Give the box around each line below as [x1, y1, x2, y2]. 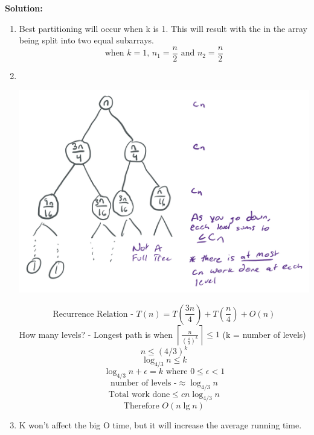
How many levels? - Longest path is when [19, 328, 173, 340]
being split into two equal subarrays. [19, 34, 154, 46]
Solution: [5, 2, 43, 14]
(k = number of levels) [222, 328, 306, 340]
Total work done [108, 390, 170, 399]
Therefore [123, 402, 159, 411]
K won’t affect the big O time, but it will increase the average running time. [19, 419, 302, 431]
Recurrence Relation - [53, 310, 133, 319]
